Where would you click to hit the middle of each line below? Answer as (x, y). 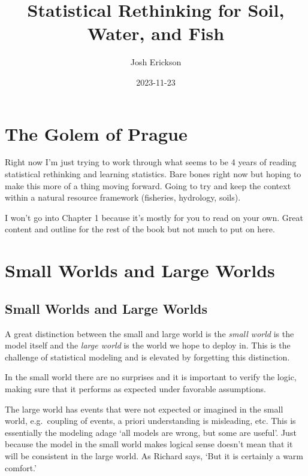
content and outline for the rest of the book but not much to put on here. (140, 229)
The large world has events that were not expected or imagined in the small (144, 409)
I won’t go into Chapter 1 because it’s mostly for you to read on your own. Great (154, 217)
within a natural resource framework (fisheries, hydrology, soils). (123, 197)
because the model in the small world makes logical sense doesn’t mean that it (149, 444)
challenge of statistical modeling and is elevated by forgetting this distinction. (147, 357)
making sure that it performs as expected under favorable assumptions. (135, 388)
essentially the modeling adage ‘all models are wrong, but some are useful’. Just (151, 432)
